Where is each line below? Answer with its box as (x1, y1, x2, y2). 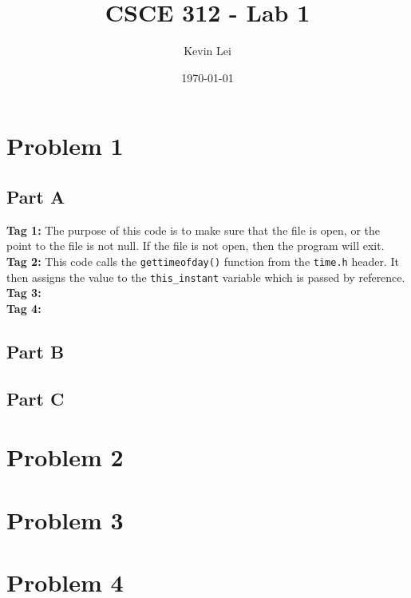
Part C (6, 386, 65, 410)
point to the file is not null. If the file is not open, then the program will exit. (6, 237, 385, 254)
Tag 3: (6, 284, 41, 301)
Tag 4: (6, 299, 41, 316)
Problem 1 (6, 129, 124, 162)
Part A (6, 184, 65, 208)
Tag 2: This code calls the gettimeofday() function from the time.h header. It (6, 252, 399, 269)
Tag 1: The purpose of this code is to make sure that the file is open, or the (6, 221, 380, 238)
